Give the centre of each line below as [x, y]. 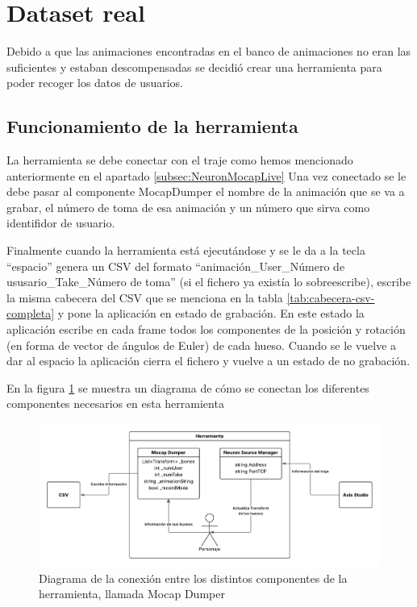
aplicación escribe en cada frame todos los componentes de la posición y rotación [206, 329]
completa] [31, 313]
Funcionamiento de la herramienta [152, 126]
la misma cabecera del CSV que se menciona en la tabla [145, 297]
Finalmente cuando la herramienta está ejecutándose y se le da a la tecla [186, 250]
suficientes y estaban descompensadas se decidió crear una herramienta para [194, 67]
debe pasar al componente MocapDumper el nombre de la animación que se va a [206, 191]
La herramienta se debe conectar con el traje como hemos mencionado [180, 160]
